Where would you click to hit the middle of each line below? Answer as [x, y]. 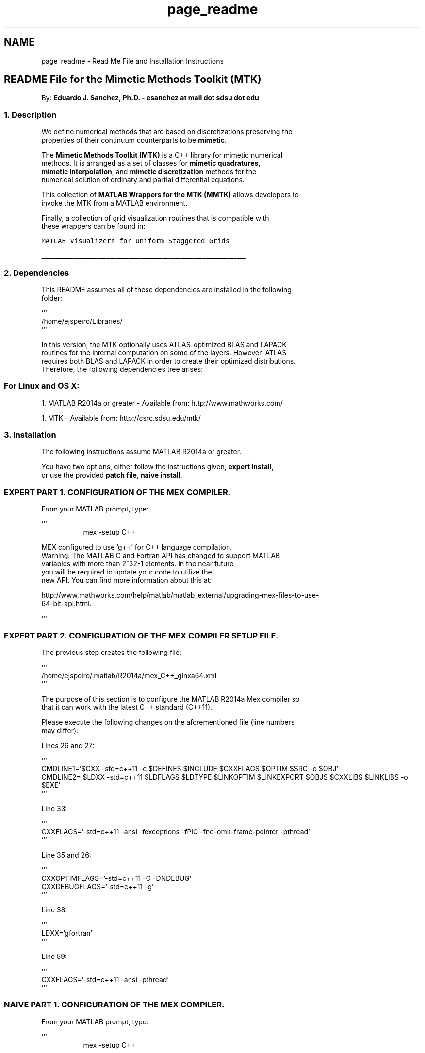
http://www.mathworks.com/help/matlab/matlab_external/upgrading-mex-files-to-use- [180, 595]
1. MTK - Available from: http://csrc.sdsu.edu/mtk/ [121, 418]
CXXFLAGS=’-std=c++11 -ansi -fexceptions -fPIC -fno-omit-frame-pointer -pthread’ [176, 831]
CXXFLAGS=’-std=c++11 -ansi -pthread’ [105, 979]
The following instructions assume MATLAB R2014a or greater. [141, 452]
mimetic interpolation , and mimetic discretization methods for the [149, 172]
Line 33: [54, 808]
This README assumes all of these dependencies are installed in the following [166, 289]
